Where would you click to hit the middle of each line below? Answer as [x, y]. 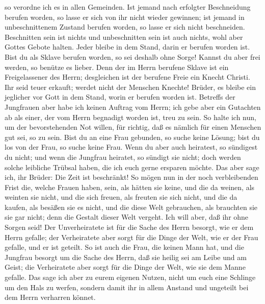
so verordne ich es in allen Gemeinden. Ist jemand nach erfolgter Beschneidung [128, 7]
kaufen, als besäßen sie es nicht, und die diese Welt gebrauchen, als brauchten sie [131, 207]
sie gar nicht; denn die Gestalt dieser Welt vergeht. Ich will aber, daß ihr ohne [127, 217]
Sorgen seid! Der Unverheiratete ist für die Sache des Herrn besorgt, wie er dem [129, 227]
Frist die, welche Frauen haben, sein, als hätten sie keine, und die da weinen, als [130, 187]
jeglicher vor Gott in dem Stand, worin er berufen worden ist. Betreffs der [120, 97]
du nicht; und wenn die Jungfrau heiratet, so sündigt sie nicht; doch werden [123, 157]
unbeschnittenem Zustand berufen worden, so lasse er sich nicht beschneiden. [125, 27]
